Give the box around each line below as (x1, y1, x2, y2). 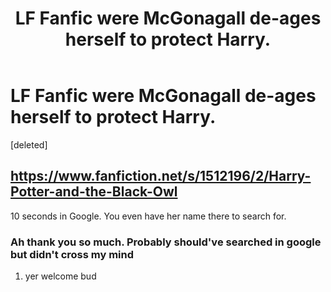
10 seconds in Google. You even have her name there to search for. (10, 210, 287, 222)
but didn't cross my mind (10, 247, 135, 261)
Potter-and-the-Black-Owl (10, 183, 178, 201)
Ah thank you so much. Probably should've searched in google (10, 235, 322, 249)
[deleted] (10, 138, 48, 151)
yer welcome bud (24, 270, 97, 282)
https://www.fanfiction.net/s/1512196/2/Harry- (10, 168, 312, 185)
